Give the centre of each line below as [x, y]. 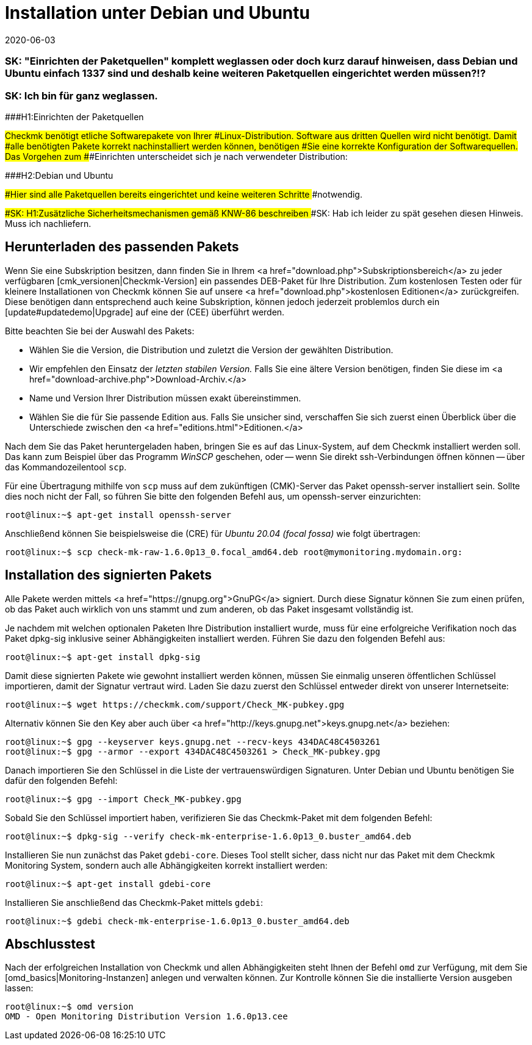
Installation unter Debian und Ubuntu [157, 13]
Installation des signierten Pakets [109, 575]
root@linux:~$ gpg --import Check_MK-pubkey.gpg [123, 799]
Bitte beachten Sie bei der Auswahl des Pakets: [100, 331]
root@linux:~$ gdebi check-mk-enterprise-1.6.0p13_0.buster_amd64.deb [177, 921]
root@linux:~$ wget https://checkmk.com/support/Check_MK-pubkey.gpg [175, 704]
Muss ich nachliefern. [48, 223]
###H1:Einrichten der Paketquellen [74, 117]
